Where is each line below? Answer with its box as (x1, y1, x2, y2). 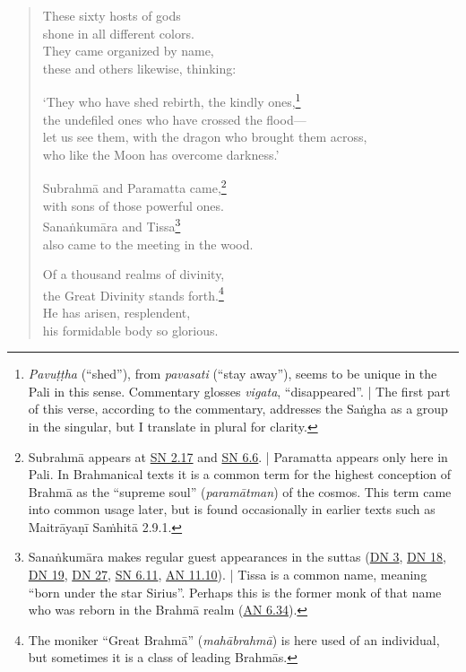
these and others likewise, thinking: (42, 58, 237, 77)
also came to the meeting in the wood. (42, 234, 254, 253)
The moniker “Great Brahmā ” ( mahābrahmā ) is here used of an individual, (28, 630, 440, 649)
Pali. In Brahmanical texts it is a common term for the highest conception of (28, 465, 452, 484)
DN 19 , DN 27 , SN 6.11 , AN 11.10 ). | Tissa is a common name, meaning (28, 565, 427, 584)
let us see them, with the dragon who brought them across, (42, 127, 367, 146)
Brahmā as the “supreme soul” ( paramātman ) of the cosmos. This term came (28, 482, 452, 501)
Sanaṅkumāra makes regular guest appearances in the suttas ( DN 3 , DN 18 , (28, 547, 446, 566)
